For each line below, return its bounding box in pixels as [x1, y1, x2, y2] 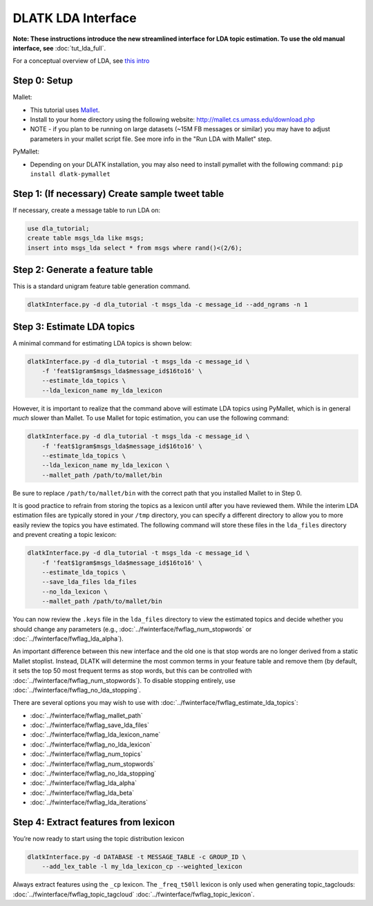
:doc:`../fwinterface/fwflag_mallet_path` [30, 711, 143, 719]
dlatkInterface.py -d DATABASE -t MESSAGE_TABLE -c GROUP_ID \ [27, 853, 247, 861]
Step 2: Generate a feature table [12, 264, 153, 276]
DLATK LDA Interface [12, 10, 137, 26]
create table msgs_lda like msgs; [27, 234, 144, 242]
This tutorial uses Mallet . [30, 106, 100, 114]
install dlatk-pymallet [30, 170, 111, 178]
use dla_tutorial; [27, 225, 90, 232]
